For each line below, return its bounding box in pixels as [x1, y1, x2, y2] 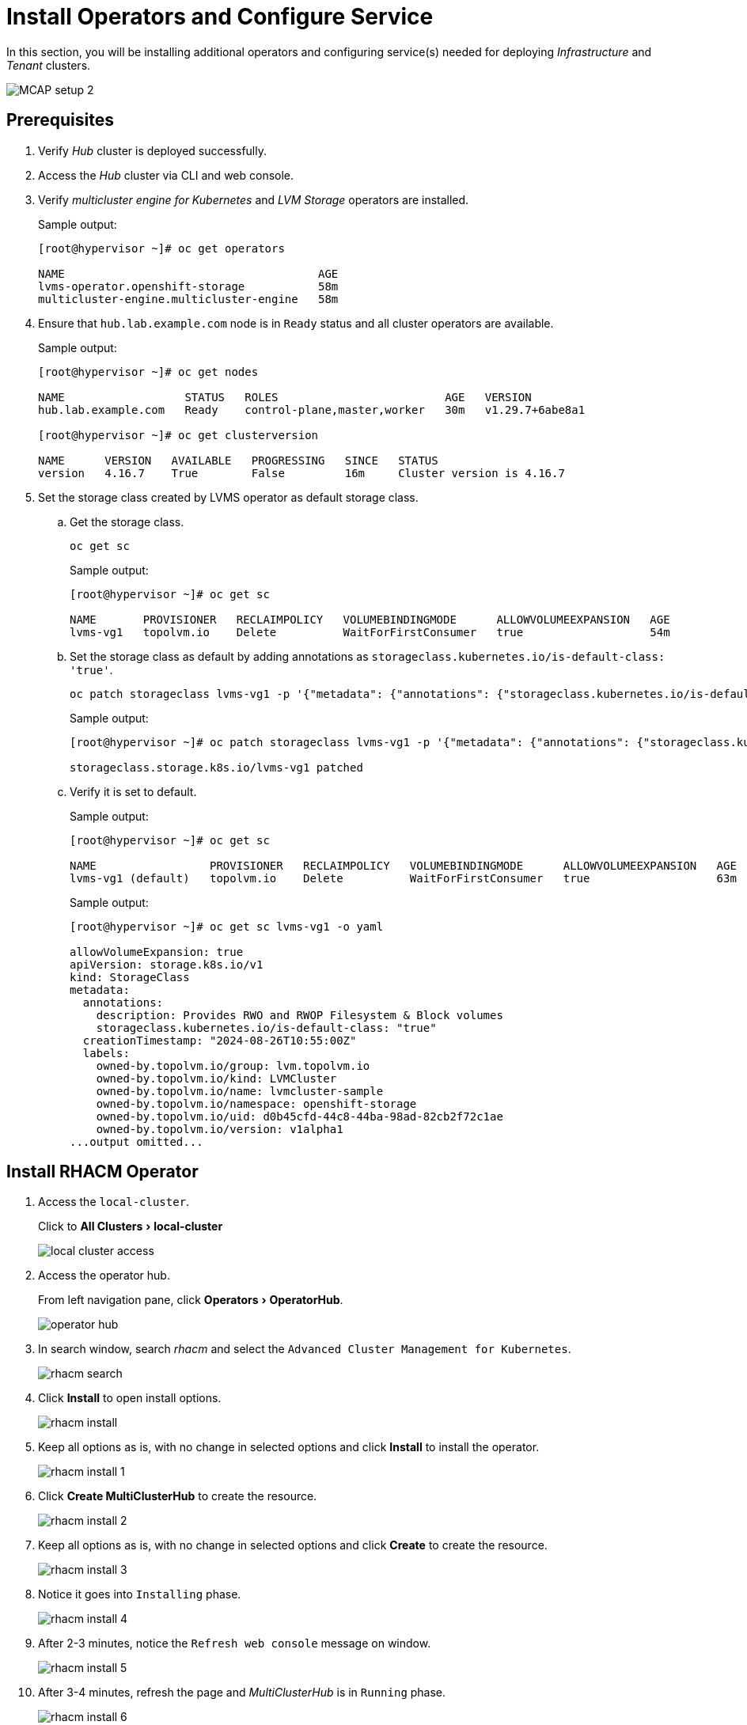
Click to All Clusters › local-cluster [38, 1219, 223, 1234]
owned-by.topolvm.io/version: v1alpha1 [96, 1122, 343, 1135]
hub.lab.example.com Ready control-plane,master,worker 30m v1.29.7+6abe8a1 [38, 403, 586, 416]
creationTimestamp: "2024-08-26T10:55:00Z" [82, 1033, 357, 1047]
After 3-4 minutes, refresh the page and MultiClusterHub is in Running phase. [38, 1685, 446, 1700]
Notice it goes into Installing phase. [38, 1587, 241, 1602]
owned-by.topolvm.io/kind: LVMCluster [96, 1071, 337, 1085]
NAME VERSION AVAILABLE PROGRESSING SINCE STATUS [38, 453, 438, 467]
